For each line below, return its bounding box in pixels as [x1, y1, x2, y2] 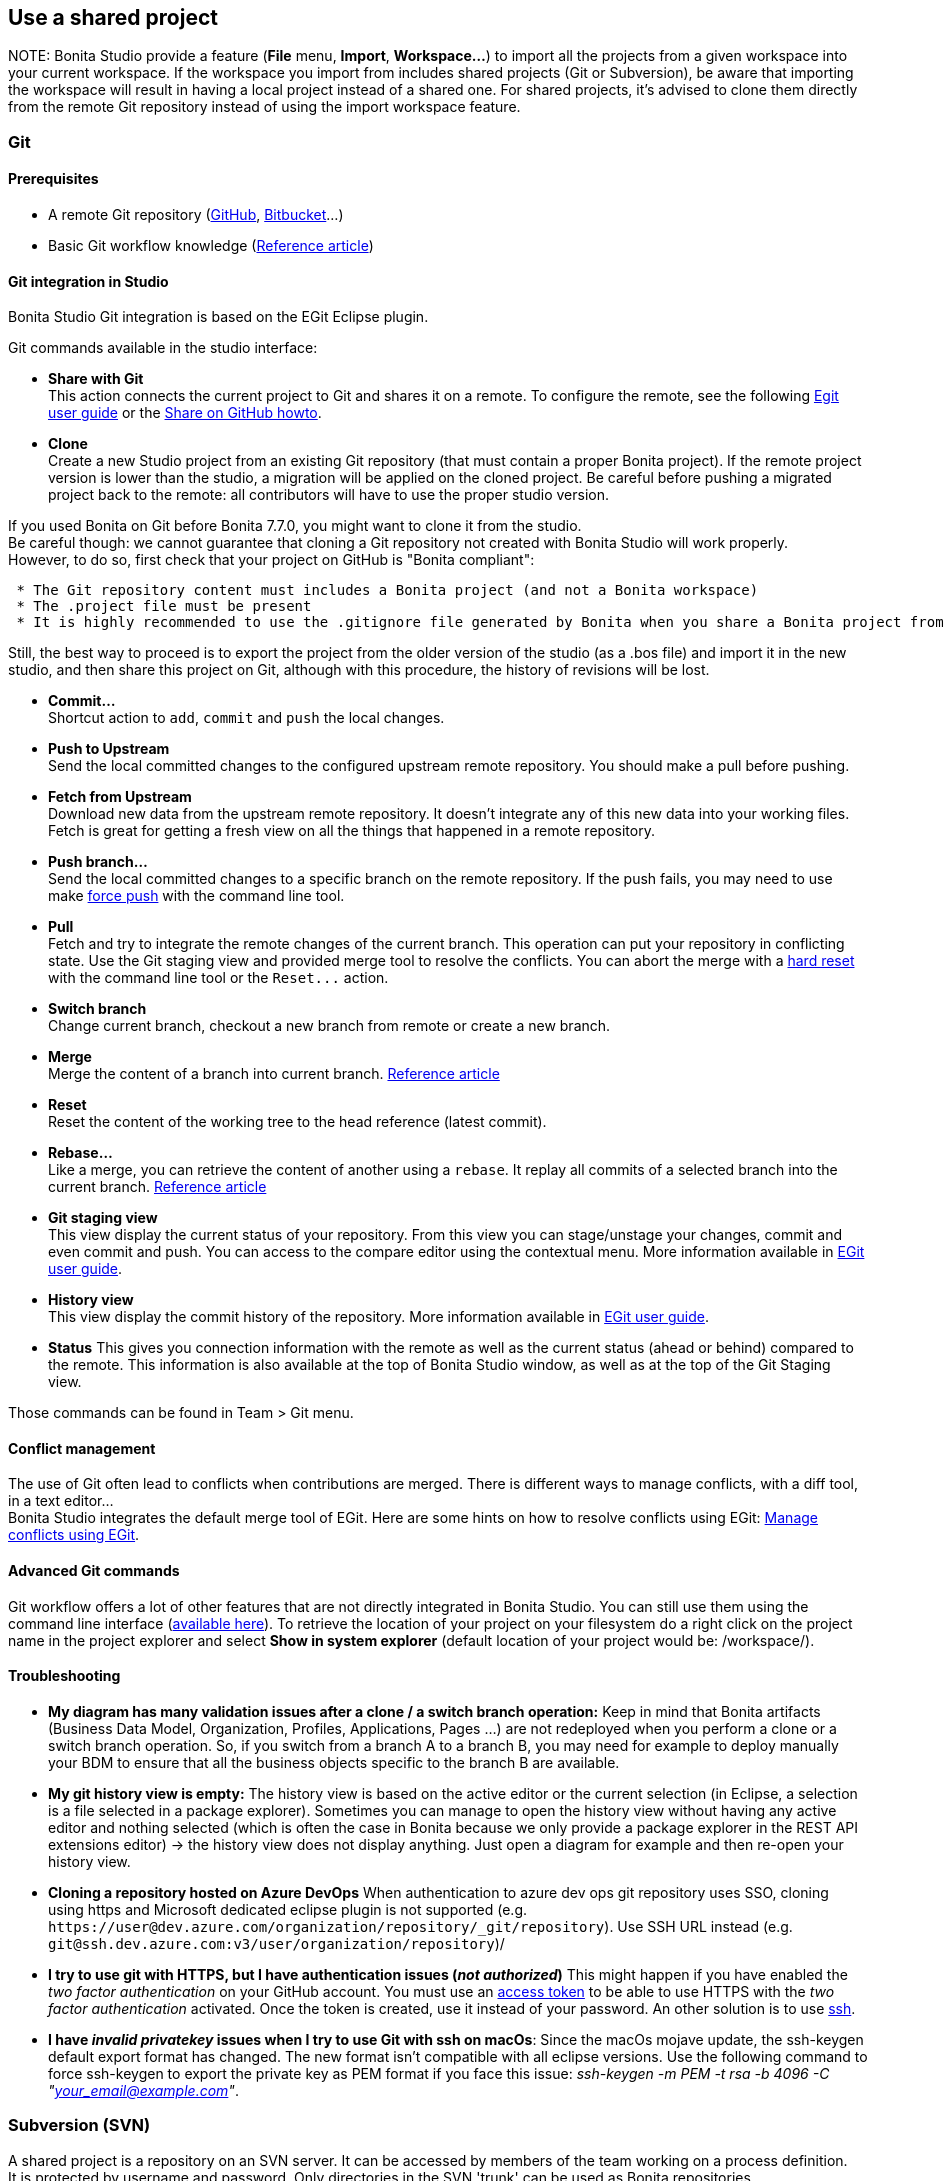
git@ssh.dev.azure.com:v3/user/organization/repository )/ [48, 1934, 505, 1952]
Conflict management [8, 1439, 156, 1457]
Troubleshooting [8, 1667, 121, 1685]
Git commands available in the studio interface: [8, 339, 318, 357]
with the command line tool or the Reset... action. [48, 969, 389, 987]
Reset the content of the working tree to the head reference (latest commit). [48, 1113, 547, 1131]
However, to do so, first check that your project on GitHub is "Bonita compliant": [8, 551, 535, 569]
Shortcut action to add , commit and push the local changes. [48, 709, 445, 727]
